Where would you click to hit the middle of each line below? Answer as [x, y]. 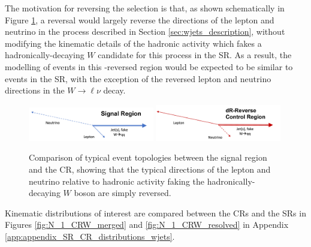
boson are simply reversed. [123, 193]
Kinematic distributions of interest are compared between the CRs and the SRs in [155, 213]
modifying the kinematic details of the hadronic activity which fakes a [133, 43]
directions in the [35, 90]
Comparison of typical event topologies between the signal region [148, 157]
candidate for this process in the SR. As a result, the [195, 55]
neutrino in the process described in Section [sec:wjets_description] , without [145, 31]
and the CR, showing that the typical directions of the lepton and [150, 169]
